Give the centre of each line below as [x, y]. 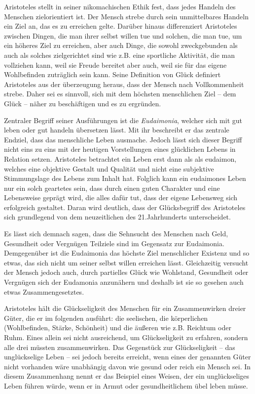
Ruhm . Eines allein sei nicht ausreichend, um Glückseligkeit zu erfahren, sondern [126, 337]
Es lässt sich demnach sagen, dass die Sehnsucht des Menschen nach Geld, [116, 234]
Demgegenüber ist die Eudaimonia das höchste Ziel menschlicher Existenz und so [127, 253]
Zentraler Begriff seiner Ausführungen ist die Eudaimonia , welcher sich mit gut [123, 120]
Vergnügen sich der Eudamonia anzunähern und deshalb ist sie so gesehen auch [124, 282]
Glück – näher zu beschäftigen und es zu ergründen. [83, 103]
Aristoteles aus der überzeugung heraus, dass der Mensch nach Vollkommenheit [124, 84]
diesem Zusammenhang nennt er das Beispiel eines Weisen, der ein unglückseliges [127, 376]
